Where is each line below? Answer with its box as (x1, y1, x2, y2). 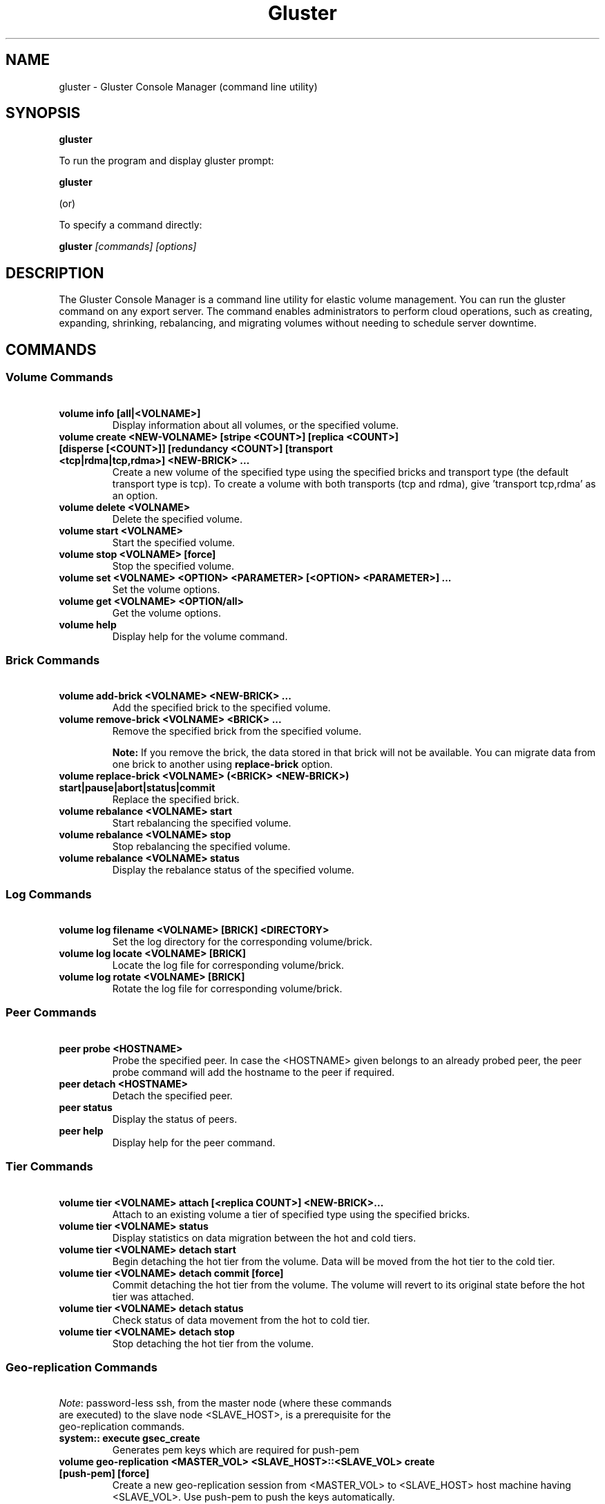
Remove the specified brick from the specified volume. (112, 725, 362, 737)
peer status (59, 1101, 113, 1113)
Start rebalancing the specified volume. (112, 817, 291, 829)
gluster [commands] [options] (59, 240, 197, 253)
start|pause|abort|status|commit (59, 782, 215, 794)
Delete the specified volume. (112, 512, 242, 525)
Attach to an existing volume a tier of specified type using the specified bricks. (112, 1208, 470, 1220)
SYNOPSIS (6, 104, 81, 122)
